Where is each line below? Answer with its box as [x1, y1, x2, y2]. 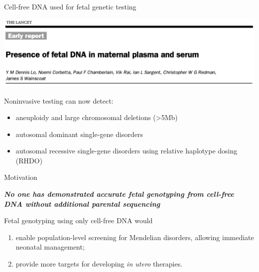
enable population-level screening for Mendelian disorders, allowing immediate [15, 232, 254, 242]
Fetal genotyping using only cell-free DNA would [4, 215, 153, 226]
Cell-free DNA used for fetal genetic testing [4, 1, 136, 11]
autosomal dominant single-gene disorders [15, 129, 143, 139]
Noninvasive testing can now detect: [4, 95, 114, 106]
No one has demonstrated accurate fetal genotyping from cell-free [4, 189, 234, 199]
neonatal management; [15, 242, 85, 252]
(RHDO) [15, 155, 43, 165]
